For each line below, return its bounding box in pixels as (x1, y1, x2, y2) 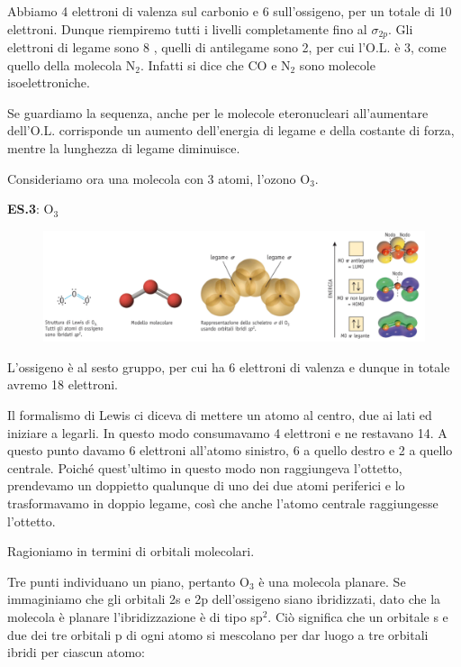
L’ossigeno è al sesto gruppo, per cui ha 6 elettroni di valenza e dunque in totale (7, 357, 450, 376)
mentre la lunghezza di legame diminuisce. (7, 139, 240, 158)
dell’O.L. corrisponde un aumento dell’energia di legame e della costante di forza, (7, 121, 455, 140)
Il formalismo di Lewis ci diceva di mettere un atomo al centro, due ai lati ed (7, 405, 432, 424)
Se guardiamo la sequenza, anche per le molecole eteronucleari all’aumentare (7, 103, 429, 122)
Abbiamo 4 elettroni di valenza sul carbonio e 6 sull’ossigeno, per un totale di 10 (7, 2, 452, 20)
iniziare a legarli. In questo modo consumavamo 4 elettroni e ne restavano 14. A (7, 423, 447, 442)
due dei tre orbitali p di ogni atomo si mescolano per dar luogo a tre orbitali (7, 625, 429, 644)
